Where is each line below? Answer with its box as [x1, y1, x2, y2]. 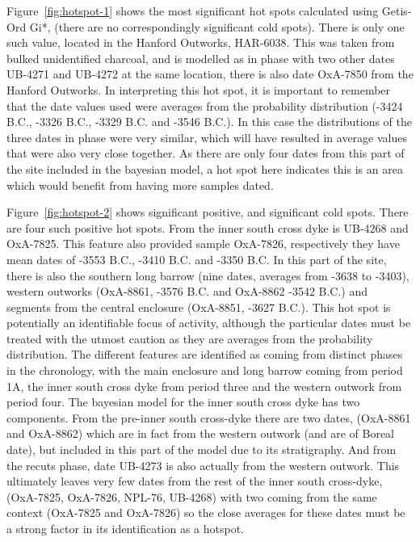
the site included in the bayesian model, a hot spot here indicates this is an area [6, 160, 403, 177]
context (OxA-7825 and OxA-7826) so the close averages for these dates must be [6, 504, 405, 521]
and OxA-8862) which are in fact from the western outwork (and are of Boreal [6, 425, 394, 442]
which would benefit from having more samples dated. [6, 176, 274, 193]
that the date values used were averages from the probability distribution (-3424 [6, 97, 403, 114]
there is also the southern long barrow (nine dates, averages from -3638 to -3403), [6, 267, 409, 284]
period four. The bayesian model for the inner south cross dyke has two [6, 393, 360, 410]
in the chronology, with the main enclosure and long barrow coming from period [6, 362, 403, 379]
